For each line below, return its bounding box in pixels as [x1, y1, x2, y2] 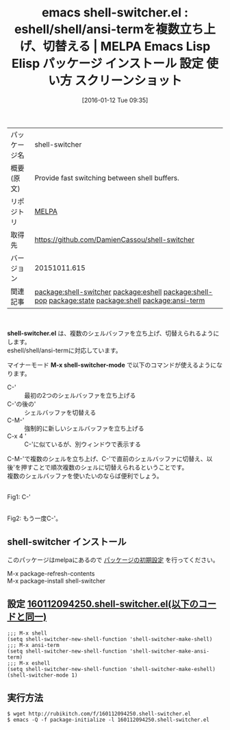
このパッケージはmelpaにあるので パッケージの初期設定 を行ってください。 [7, 555, 219, 563]
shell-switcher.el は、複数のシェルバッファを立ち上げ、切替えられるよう [7, 329, 214, 337]
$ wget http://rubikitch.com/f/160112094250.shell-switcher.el [7, 711, 192, 718]
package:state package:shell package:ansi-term [49, 295, 205, 305]
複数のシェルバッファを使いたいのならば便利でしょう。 [7, 472, 163, 480]
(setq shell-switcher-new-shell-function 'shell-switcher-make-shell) [7, 635, 213, 642]
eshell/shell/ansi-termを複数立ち [14, 22, 204, 37]
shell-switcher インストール [7, 536, 127, 548]
